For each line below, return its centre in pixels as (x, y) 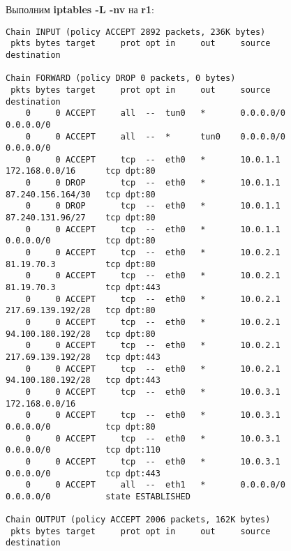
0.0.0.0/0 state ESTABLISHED (98, 496)
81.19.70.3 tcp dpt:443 (83, 288)
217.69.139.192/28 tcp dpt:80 (81, 311)
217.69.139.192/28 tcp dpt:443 (83, 357)
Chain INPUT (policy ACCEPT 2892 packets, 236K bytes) (136, 32)
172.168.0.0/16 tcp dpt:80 (81, 171)
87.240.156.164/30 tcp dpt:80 (81, 194)
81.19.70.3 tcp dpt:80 (81, 264)
